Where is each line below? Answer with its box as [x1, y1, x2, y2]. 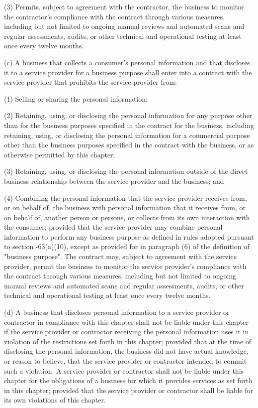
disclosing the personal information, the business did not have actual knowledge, [4, 346, 249, 356]
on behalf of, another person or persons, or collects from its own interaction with [4, 212, 250, 222]
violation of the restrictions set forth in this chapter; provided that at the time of [4, 336, 252, 346]
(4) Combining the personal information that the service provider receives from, [4, 192, 247, 203]
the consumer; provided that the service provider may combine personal [4, 222, 223, 232]
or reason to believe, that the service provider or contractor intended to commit [4, 356, 247, 366]
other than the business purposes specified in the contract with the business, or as [4, 139, 254, 150]
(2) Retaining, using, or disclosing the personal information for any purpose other [4, 110, 253, 121]
